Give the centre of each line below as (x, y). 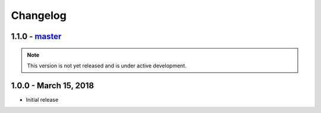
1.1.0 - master (36, 36)
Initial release (42, 99)
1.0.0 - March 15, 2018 (53, 85)
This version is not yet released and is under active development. (107, 66)
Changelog (39, 15)
